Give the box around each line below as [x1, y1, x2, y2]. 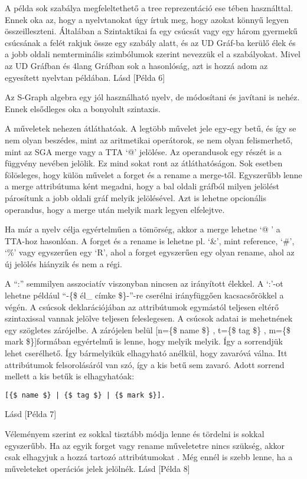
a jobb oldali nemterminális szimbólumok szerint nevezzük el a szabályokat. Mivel [5, 48, 301, 60]
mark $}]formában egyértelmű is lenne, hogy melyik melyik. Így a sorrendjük [5, 335, 283, 347]
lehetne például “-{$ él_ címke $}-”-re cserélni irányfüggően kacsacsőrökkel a [5, 289, 284, 301]
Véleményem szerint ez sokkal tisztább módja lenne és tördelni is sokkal [5, 428, 264, 440]
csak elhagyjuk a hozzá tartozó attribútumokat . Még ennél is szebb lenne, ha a [5, 451, 293, 463]
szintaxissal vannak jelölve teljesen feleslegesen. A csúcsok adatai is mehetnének [5, 312, 293, 324]
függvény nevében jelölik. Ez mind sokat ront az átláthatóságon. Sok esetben [5, 157, 283, 169]
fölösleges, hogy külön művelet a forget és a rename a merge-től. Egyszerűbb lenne [5, 168, 302, 181]
